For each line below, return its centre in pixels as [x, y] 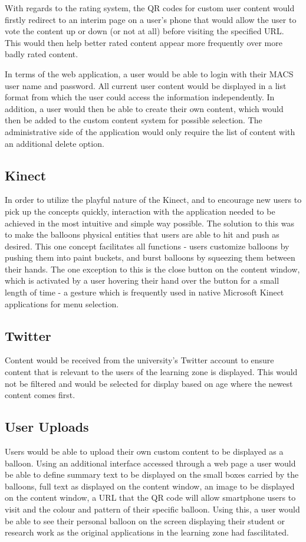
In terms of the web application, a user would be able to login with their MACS [149, 73]
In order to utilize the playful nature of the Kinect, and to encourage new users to [153, 200]
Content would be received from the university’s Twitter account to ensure [139, 360]
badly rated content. [42, 54]
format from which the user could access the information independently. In [140, 97]
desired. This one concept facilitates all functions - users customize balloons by [147, 246]
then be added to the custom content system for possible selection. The [134, 120]
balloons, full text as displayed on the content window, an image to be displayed [150, 486]
